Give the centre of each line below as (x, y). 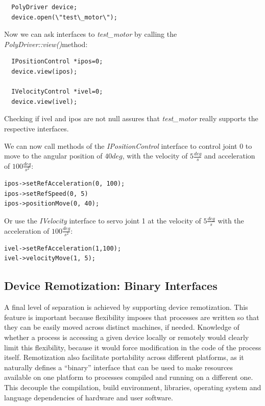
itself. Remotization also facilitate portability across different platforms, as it (124, 357)
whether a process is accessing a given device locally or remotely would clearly (127, 337)
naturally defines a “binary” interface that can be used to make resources (119, 367)
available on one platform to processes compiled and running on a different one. (129, 377)
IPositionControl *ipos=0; (57, 62)
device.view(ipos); (44, 71)
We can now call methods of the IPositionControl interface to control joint (121, 145)
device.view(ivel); (44, 101)
